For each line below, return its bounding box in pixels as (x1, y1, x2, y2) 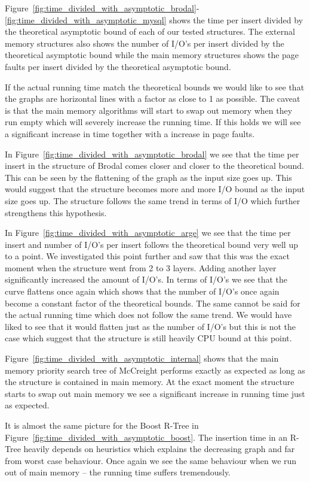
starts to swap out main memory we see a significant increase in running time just (5, 387, 305, 399)
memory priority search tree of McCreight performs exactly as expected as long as (5, 363, 305, 376)
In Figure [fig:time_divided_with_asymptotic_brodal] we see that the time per (5, 147, 299, 160)
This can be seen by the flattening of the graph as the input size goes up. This (5, 171, 292, 183)
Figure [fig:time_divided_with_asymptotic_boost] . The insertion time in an (5, 431, 288, 443)
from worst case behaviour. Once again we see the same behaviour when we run (5, 454, 297, 466)
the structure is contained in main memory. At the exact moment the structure (5, 375, 294, 388)
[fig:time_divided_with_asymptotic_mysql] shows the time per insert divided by (5, 13, 303, 26)
